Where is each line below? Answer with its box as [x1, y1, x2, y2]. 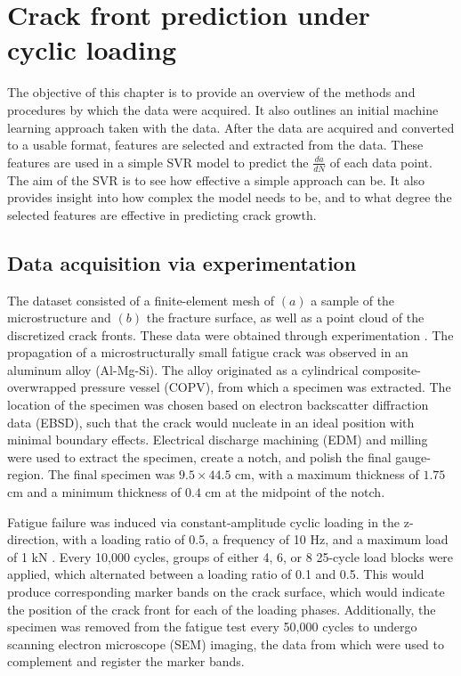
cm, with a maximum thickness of [235, 465, 419, 484]
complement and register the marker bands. [7, 652, 245, 671]
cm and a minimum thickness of [7, 483, 182, 501]
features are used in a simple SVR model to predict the [7, 152, 309, 171]
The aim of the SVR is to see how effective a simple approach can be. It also [7, 170, 425, 189]
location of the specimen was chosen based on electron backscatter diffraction [7, 395, 429, 414]
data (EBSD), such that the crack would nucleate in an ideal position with [7, 412, 415, 431]
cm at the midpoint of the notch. [205, 483, 385, 501]
